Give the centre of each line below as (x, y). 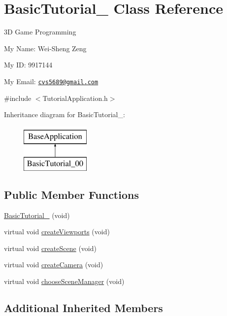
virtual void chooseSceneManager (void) (64, 281)
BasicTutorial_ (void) (37, 215)
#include (18, 98)
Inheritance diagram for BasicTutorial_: (65, 114)
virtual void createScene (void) (50, 248)
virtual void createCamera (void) (54, 265)
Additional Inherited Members (83, 307)
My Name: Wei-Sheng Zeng (45, 48)
